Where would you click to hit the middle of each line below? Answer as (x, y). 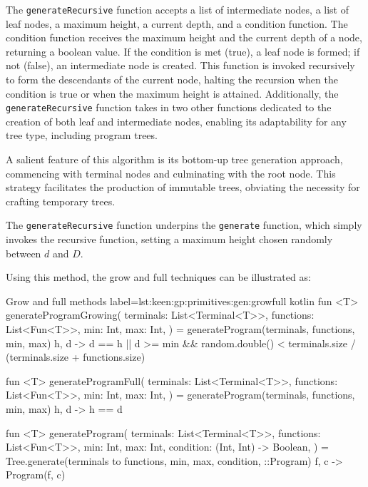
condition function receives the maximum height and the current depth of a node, (184, 37)
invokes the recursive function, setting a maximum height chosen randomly (169, 239)
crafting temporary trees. (61, 201)
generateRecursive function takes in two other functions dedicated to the (169, 107)
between (24, 253)
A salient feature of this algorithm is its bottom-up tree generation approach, (174, 159)
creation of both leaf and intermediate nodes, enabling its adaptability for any (176, 121)
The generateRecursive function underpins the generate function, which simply (184, 225)
